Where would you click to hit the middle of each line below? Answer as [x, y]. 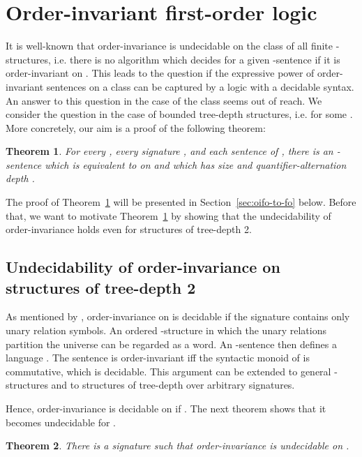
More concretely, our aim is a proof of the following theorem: [136, 127]
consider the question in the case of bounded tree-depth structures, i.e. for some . [179, 114]
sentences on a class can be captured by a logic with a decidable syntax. [200, 86]
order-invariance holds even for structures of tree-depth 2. [129, 229]
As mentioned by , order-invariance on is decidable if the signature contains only [178, 316]
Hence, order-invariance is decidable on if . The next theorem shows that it [166, 408]
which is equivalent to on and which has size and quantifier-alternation [196, 164]
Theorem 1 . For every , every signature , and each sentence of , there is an [169, 151]
